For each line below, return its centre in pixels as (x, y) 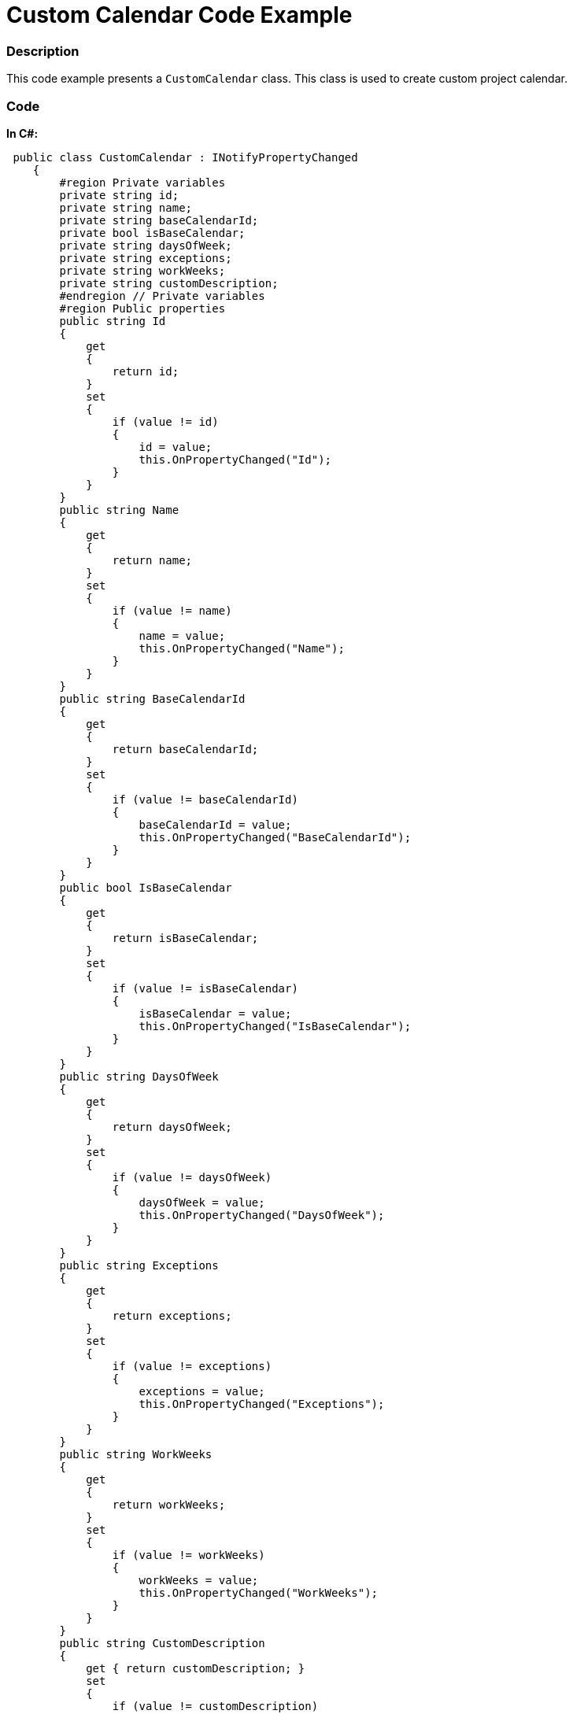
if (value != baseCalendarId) (205, 799)
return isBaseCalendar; (185, 938)
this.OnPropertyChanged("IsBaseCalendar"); (275, 1026)
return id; (146, 371)
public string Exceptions (139, 1265)
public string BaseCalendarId (152, 698)
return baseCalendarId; (185, 749)
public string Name (119, 510)
